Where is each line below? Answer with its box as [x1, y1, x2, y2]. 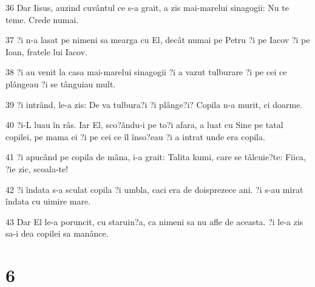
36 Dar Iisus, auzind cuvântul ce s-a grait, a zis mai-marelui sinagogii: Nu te [5, 1, 289, 13]
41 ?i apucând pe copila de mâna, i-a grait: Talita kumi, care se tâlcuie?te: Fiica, [5, 150, 306, 163]
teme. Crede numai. [5, 13, 79, 25]
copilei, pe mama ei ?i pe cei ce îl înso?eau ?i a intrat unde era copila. [5, 130, 265, 143]
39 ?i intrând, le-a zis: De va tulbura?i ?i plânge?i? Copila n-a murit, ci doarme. [5, 98, 303, 110]
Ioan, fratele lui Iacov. [5, 45, 87, 58]
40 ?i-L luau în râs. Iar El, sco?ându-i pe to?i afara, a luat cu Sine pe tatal [5, 118, 283, 131]
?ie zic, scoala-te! [5, 162, 69, 175]
